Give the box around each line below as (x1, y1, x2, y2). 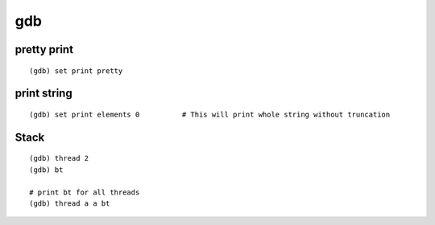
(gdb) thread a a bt (29, 198, 110, 208)
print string (14, 87, 72, 100)
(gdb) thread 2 (29, 153, 89, 163)
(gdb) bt (29, 165, 64, 174)
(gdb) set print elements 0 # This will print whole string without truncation (29, 109, 391, 119)
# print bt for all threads (29, 187, 140, 197)
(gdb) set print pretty (29, 66, 123, 76)
